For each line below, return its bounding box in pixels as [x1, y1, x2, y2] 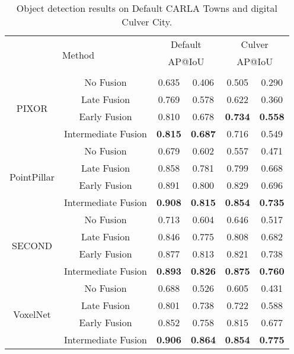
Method [62, 47, 95, 62]
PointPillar [9, 169, 55, 184]
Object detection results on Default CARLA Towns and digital [16, 1, 277, 15]
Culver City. [122, 15, 172, 28]
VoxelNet [13, 307, 51, 321]
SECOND [12, 238, 53, 252]
